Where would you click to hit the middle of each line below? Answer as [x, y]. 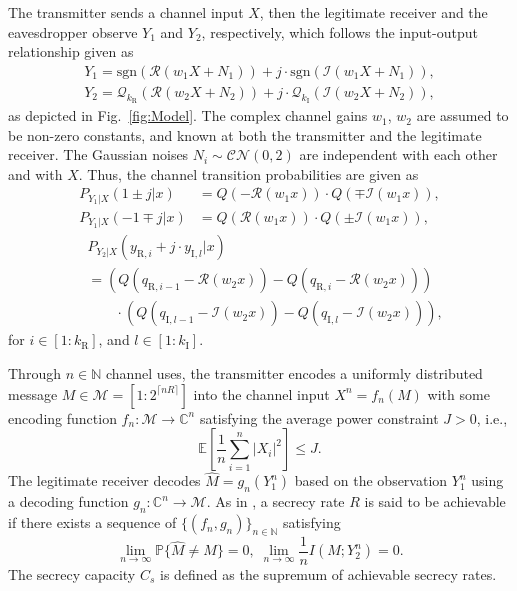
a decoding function [68, 501]
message [33, 393]
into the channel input [261, 393]
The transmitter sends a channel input [126, 12]
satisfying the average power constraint [319, 417]
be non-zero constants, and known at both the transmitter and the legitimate [245, 134]
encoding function [62, 417]
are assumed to [462, 115]
